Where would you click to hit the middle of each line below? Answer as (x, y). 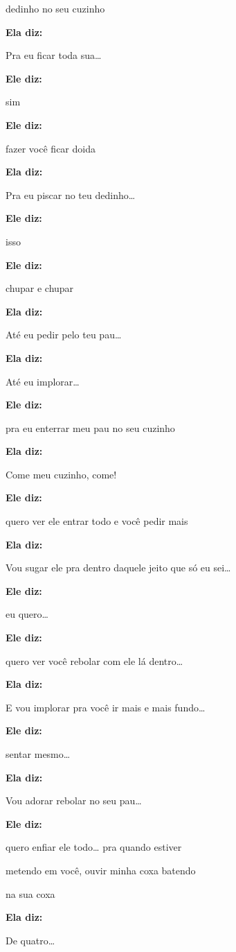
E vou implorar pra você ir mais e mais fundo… (106, 707)
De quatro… (30, 940)
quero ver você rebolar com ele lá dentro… (94, 660)
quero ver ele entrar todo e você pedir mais (97, 521)
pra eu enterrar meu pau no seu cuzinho (90, 427)
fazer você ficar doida (51, 148)
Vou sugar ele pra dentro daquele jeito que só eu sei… (118, 568)
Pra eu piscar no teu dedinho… (71, 194)
